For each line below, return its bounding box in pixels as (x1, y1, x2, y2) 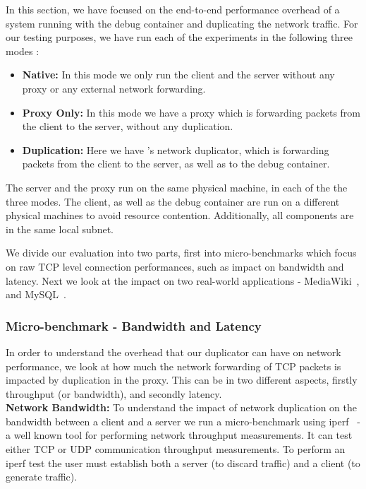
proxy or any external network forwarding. (22, 81, 206, 95)
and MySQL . (6, 287, 66, 302)
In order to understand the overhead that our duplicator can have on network (6, 344, 341, 359)
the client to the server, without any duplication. (22, 119, 233, 134)
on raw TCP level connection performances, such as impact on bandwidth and (6, 259, 344, 273)
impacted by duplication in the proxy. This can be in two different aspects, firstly (6, 372, 358, 387)
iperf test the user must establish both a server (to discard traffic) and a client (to (6, 455, 360, 470)
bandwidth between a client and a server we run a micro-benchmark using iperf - (6, 413, 360, 428)
